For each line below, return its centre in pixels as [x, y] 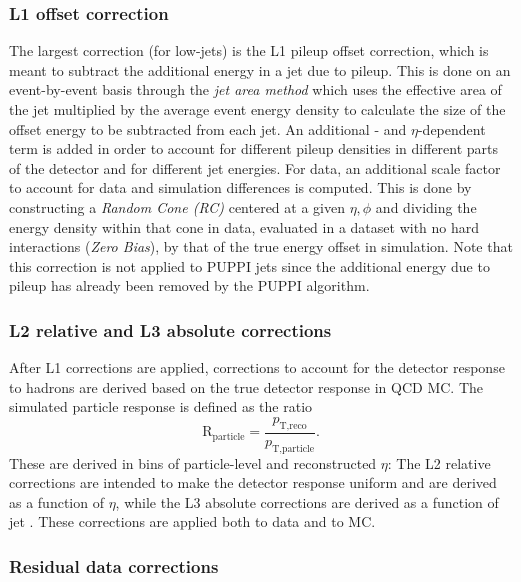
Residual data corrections [114, 565]
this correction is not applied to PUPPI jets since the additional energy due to [249, 265]
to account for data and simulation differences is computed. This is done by [240, 187]
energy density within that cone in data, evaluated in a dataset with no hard [244, 226]
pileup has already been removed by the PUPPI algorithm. [189, 285]
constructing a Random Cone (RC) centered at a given [177, 206]
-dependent [451, 128]
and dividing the [426, 206]
